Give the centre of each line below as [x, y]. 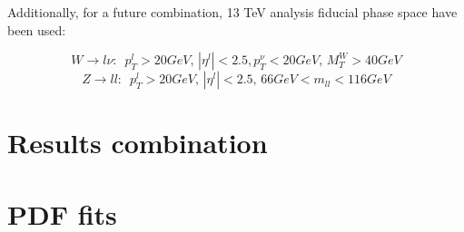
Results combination [138, 143]
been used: [37, 29]
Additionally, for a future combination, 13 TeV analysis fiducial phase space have [232, 12]
